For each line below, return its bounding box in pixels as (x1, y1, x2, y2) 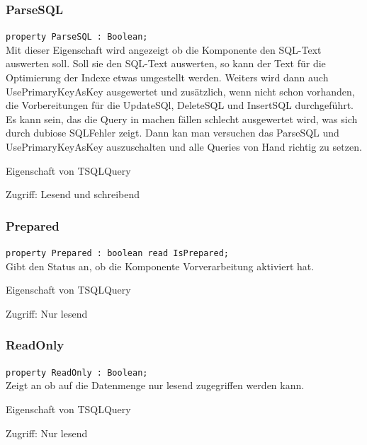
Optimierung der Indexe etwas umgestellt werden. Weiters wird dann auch (6, 70, 329, 85)
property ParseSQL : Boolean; (6, 32, 148, 42)
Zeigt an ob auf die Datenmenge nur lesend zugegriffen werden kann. (6, 378, 305, 393)
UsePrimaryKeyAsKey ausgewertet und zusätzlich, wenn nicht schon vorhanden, (6, 83, 355, 98)
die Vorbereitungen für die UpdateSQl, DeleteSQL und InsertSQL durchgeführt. (6, 98, 354, 112)
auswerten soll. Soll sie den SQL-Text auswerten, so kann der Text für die (6, 56, 326, 71)
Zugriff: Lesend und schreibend (6, 187, 140, 202)
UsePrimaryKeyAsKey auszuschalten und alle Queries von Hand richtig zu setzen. (6, 139, 362, 154)
